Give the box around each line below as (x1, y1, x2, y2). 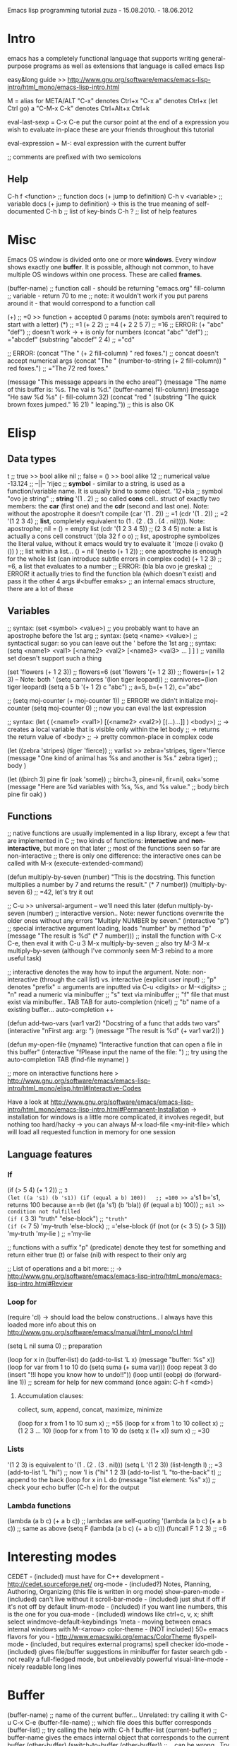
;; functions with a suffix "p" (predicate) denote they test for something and (7, 1243, 226, 1251)
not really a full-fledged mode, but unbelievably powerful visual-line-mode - (7, 1655, 229, 1663)
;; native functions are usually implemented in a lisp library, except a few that (7, 829, 230, 837)
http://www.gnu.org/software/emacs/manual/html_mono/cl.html (7, 1328, 193, 1337)
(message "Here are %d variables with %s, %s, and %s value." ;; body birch (7, 782, 229, 791)
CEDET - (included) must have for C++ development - (7, 1572, 164, 1581)
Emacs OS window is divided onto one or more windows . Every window (7, 255, 217, 264)
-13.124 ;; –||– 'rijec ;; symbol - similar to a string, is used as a (7, 479, 186, 487)
